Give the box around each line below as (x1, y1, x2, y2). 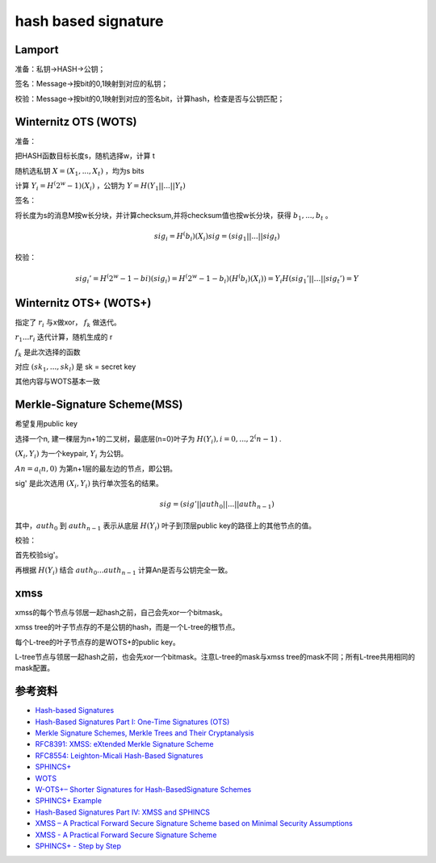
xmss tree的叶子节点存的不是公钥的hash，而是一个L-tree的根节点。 (15, 622, 240, 632)
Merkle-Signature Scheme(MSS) (15, 398, 183, 412)
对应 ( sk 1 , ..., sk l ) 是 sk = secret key (15, 362, 136, 373)
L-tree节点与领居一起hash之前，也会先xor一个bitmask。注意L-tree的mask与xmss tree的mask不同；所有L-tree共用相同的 (15, 651, 416, 661)
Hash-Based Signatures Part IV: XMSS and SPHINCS (35, 807, 210, 817)
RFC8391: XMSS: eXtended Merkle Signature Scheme (35, 739, 214, 749)
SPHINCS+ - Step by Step (35, 840, 121, 851)
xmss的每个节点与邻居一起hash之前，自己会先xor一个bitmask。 (15, 607, 228, 617)
